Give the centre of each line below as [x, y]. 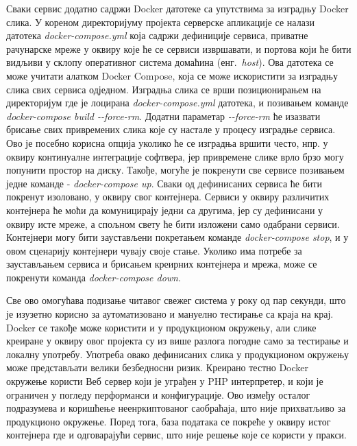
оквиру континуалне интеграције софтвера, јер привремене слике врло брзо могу [175, 156]
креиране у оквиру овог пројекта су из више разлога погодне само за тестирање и [177, 341]
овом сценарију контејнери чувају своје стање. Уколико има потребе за [154, 250]
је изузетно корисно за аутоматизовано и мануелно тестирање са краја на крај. [170, 314]
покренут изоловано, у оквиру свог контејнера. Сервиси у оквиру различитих [168, 197]
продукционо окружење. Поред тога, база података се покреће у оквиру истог [169, 421]
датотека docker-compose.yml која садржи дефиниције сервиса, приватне [157, 35]
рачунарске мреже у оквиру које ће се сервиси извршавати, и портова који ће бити [179, 48]
